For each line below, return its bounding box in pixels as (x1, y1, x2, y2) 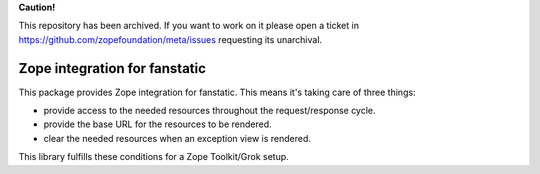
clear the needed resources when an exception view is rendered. (43, 132, 312, 144)
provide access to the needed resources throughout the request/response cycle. (43, 105, 376, 117)
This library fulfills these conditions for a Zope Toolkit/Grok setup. (18, 151, 289, 163)
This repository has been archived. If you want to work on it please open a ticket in (18, 20, 360, 32)
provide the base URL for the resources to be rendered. (43, 118, 272, 130)
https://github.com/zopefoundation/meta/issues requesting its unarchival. (18, 33, 323, 45)
